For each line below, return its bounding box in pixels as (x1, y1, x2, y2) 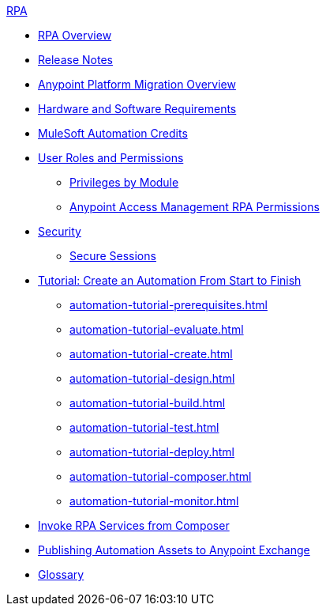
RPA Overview (38, 28, 112, 42)
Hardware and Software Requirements (38, 102, 237, 115)
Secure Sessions (69, 249, 156, 263)
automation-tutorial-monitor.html (69, 494, 239, 508)
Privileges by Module (69, 176, 179, 189)
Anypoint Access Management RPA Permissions (69, 200, 320, 213)
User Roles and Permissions (38, 151, 184, 164)
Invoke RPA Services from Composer (38, 519, 230, 532)
